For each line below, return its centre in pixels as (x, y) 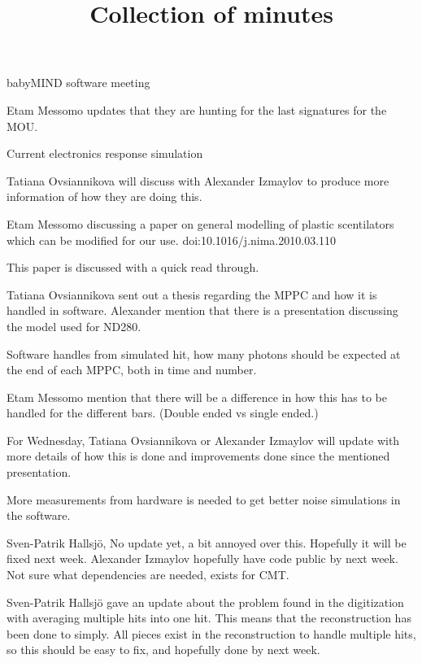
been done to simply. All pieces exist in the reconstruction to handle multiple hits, (211, 633)
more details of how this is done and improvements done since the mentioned (198, 456)
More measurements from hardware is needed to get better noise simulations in (204, 499)
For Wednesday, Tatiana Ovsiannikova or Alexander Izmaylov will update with (203, 440)
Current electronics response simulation (105, 153)
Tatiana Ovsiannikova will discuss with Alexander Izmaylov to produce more (198, 180)
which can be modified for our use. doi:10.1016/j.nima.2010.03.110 (172, 240)
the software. (39, 515)
